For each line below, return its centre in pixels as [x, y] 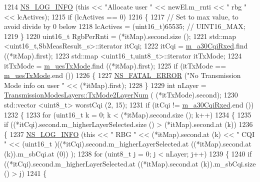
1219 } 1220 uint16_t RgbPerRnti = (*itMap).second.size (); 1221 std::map [120, 36]
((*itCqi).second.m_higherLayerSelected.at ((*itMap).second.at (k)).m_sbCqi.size [130, 163]
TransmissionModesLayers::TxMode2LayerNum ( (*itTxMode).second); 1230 [121, 95]
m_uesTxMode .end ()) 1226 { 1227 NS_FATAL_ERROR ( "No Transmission [122, 75]
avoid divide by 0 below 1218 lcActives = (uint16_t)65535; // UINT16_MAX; [125, 26]
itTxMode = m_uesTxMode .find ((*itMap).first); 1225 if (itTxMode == [115, 65]
